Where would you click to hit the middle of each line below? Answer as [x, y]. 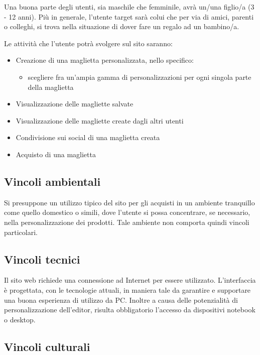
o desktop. [20, 319]
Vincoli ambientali [52, 181]
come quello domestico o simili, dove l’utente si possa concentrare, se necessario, [127, 212]
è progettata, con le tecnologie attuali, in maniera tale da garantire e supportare [127, 289]
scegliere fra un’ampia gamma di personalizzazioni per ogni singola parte [140, 77]
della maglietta [51, 87]
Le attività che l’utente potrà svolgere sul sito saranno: [88, 43]
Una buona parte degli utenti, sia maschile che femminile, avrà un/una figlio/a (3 [129, 7]
